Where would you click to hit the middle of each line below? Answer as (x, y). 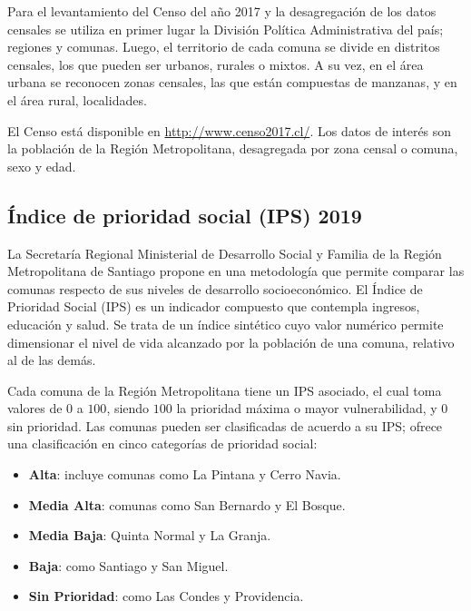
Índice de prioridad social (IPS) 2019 (185, 215)
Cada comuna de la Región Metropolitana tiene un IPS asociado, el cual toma (225, 390)
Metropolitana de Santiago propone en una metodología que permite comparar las (236, 271)
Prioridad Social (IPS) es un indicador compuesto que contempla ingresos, (214, 306)
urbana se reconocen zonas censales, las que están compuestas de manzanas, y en (232, 82)
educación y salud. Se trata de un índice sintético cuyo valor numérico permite (226, 324)
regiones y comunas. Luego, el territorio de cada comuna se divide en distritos (224, 47)
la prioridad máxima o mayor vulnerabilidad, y (307, 408)
